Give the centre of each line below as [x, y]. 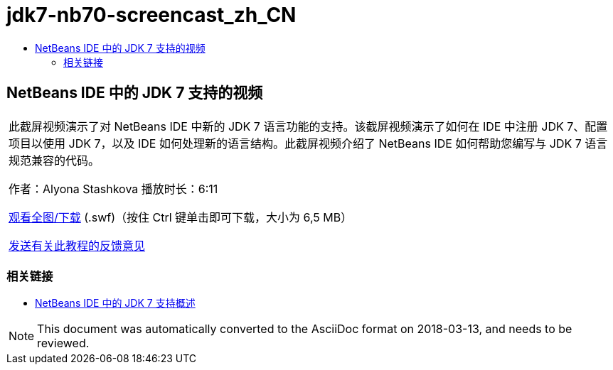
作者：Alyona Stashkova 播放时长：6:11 [113, 189]
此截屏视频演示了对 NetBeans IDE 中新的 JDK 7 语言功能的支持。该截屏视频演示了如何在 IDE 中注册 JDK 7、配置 [308, 126]
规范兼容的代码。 [54, 160]
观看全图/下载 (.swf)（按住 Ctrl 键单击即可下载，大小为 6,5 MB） [181, 217]
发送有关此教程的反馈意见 [77, 245]
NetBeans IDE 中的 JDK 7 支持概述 [115, 303]
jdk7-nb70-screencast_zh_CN [151, 15]
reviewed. [63, 343]
